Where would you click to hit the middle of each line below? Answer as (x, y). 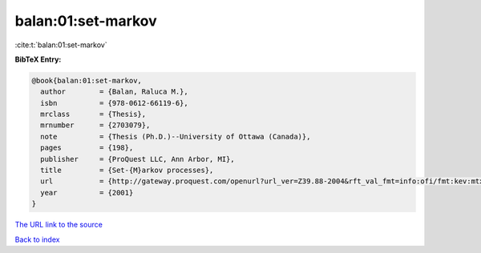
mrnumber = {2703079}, (95, 125)
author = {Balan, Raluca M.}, (114, 92)
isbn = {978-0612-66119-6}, (114, 103)
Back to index (37, 239)
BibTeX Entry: (38, 59)
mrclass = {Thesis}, (93, 114)
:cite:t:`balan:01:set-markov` (61, 45)
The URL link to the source (59, 225)
